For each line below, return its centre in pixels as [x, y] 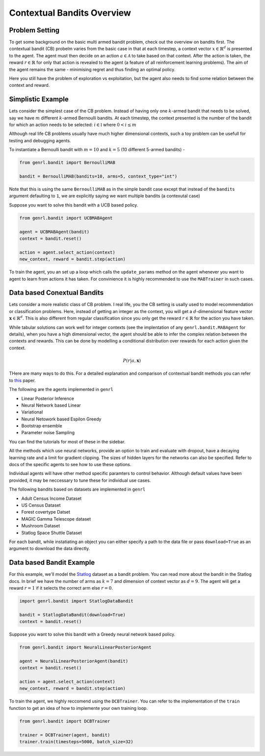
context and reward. [29, 85]
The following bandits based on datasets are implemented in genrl [77, 489]
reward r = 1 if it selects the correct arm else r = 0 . [61, 588]
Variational [32, 412]
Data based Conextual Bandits [56, 293]
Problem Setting [34, 30]
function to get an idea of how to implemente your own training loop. [79, 708]
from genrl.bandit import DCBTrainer [65, 721]
